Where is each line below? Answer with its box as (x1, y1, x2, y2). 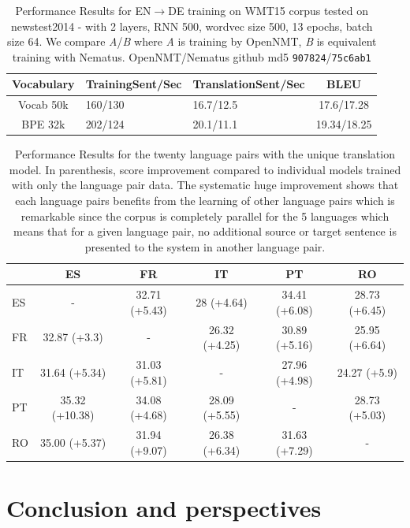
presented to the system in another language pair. (84, 238, 326, 255)
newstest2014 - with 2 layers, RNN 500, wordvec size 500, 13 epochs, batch (10, 17, 373, 34)
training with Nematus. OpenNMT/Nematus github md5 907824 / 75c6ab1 (12, 48, 371, 65)
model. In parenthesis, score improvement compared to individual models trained (9, 161, 401, 177)
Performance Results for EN (15, 2, 151, 18)
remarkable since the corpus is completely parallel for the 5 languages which (20, 207, 389, 224)
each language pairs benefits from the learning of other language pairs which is (15, 192, 395, 208)
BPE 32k (21, 116, 65, 132)
